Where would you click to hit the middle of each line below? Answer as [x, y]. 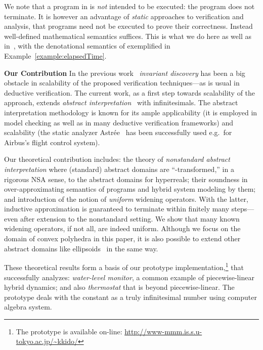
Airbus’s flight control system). [52, 142]
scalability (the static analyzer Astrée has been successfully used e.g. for [118, 132]
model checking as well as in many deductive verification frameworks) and [119, 122]
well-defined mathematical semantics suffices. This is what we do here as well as [128, 36]
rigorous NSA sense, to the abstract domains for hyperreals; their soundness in [126, 179]
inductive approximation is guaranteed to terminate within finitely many [117, 209]
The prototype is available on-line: [69, 331]
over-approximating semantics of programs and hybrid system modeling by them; [130, 189]
